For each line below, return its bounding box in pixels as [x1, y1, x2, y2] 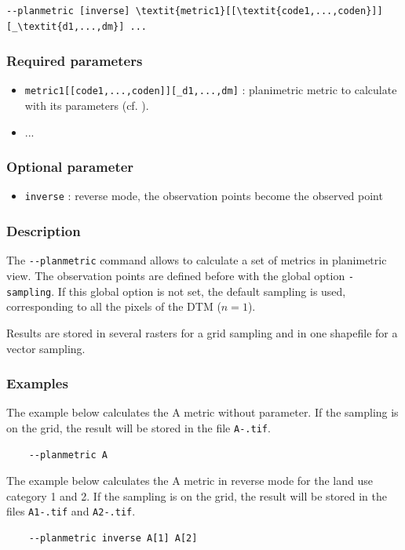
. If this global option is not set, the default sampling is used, [51, 282, 346, 299]
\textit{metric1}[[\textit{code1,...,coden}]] [135, 5, 383, 16]
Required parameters [6, 51, 143, 71]
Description [6, 221, 81, 241]
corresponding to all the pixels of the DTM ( [6, 298, 221, 315]
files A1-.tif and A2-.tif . [6, 503, 136, 519]
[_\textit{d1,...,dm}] [6, 20, 125, 32]
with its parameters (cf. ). [24, 97, 149, 114]
